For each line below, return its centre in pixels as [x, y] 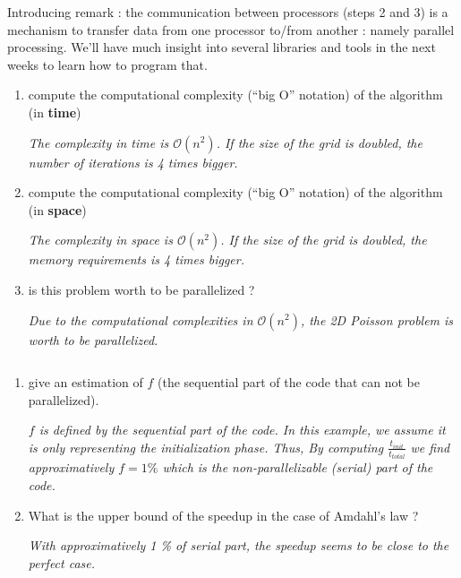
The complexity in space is [100, 240]
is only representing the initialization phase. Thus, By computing [206, 447]
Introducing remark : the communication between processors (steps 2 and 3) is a [228, 12]
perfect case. [62, 562]
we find [430, 447]
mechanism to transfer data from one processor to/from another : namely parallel [231, 29]
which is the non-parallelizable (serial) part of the [298, 467]
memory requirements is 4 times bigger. [137, 259]
